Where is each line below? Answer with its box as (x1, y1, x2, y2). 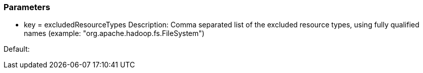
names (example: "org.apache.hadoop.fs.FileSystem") (24, 29, 205, 38)
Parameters (4, 2, 50, 12)
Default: (4, 45, 30, 54)
